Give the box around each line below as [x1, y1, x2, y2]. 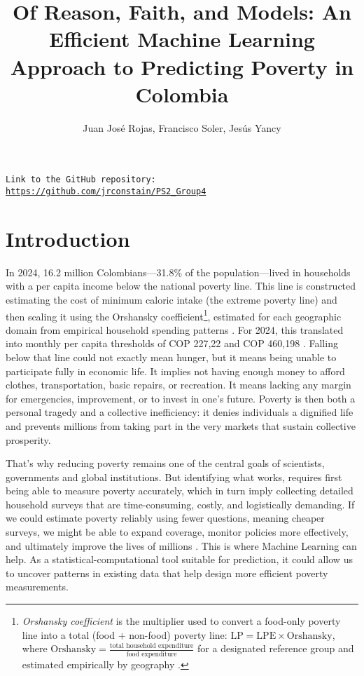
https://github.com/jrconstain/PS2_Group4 [6, 186, 206, 196]
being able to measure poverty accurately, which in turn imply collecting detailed [6, 483, 353, 498]
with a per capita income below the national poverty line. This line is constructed [6, 278, 356, 293]
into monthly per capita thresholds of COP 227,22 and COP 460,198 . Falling [6, 336, 338, 351]
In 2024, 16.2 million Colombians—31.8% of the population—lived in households [6, 264, 351, 279]
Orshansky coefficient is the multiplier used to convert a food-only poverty [22, 614, 341, 628]
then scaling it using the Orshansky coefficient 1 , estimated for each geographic [6, 306, 342, 323]
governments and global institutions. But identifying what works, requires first [6, 469, 342, 484]
